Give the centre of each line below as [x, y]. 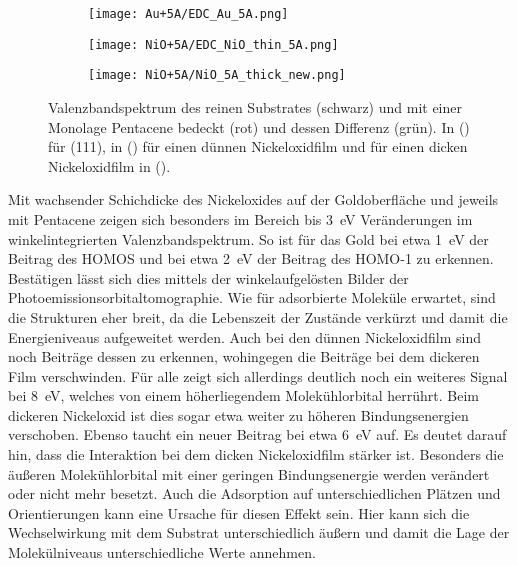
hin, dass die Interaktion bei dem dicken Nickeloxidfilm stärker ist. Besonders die [256, 454]
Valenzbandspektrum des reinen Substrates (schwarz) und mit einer [255, 106]
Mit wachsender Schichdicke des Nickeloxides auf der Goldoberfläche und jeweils [253, 199]
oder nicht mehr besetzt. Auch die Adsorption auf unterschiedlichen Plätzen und [254, 493]
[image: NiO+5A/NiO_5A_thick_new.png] [217, 75]
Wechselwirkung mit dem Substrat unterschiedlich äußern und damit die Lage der [259, 532]
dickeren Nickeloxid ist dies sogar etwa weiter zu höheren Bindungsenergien [238, 414]
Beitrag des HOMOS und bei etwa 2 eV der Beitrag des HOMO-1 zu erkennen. [251, 258]
